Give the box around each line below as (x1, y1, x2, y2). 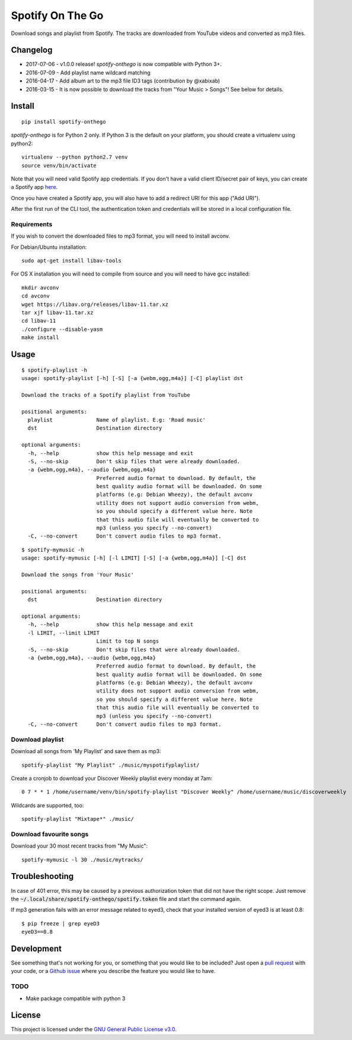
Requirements (11, 220, 53, 228)
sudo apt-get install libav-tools (21, 257, 121, 264)
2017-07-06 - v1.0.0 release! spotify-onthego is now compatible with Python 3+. (25, 61, 222, 68)
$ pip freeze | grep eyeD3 (21, 920, 100, 927)
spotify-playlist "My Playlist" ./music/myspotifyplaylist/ (21, 761, 200, 769)
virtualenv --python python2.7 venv (21, 154, 128, 160)
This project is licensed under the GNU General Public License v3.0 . (11, 1026, 177, 1033)
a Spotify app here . (11, 184, 58, 191)
